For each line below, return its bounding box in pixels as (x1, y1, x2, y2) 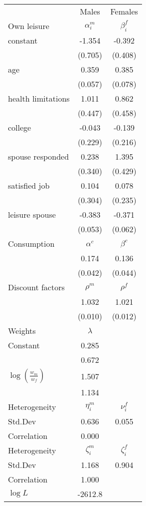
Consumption (8, 238, 55, 249)
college (8, 122, 31, 133)
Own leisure (8, 20, 49, 32)
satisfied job (8, 180, 50, 191)
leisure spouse (8, 209, 56, 220)
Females (110, 6, 138, 17)
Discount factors (8, 281, 65, 293)
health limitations (8, 93, 70, 104)
